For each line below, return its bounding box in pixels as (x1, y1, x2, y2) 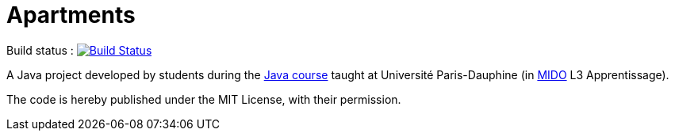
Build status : (6, 43, 74, 57)
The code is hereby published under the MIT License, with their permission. (6, 92, 401, 106)
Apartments (6, 2, 136, 29)
